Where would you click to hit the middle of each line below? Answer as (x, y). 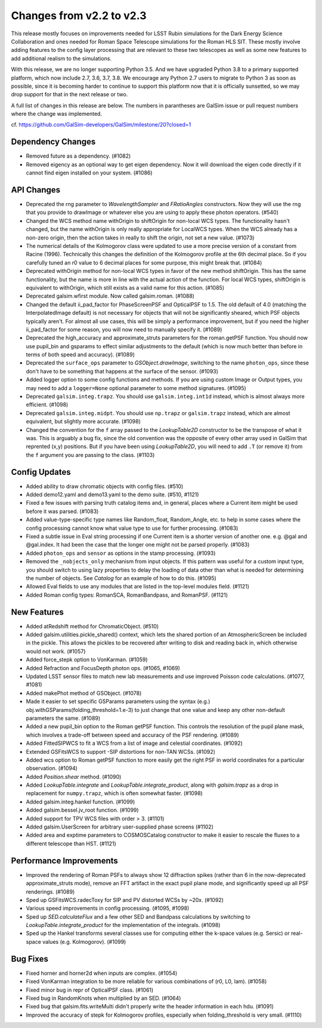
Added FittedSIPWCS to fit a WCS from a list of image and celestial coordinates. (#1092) (134, 743)
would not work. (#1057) (56, 651)
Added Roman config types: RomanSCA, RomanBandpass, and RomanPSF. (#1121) (127, 595)
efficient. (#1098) (47, 405)
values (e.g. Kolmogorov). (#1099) (84, 941)
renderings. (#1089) (50, 892)
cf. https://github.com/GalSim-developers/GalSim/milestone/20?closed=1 (101, 125)
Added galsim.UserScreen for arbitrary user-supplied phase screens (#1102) (120, 827)
